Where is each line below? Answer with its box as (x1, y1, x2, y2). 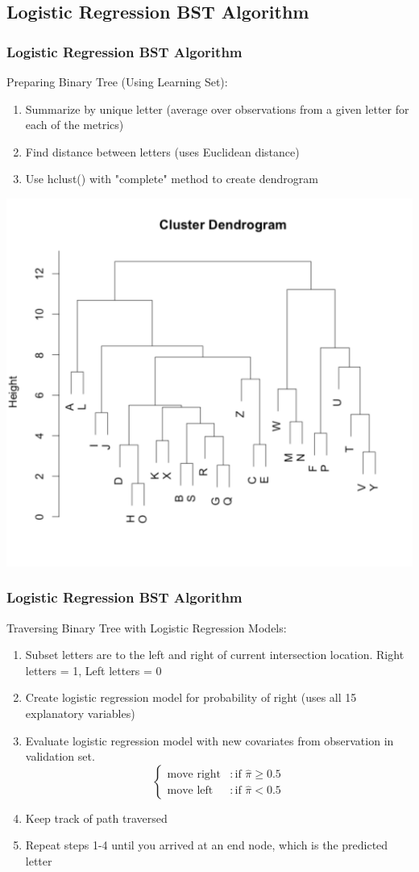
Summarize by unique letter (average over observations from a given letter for (25, 100, 409, 117)
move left (167, 785, 214, 797)
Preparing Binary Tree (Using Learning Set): (6, 73, 228, 90)
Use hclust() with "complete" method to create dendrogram (25, 170, 318, 187)
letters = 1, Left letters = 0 (25, 661, 162, 678)
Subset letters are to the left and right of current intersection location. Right (25, 646, 404, 663)
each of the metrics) (25, 116, 124, 133)
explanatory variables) (25, 704, 135, 721)
